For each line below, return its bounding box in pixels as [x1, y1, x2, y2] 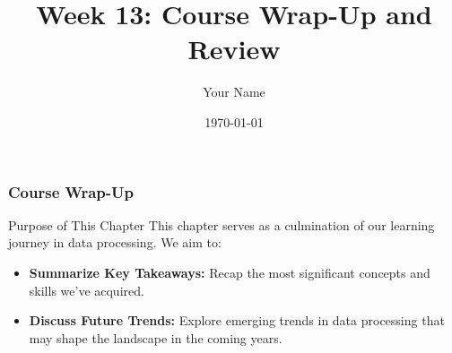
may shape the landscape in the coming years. [29, 328, 282, 347]
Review [187, 30, 281, 67]
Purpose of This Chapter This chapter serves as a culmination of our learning [8, 215, 435, 234]
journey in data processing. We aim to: [8, 233, 222, 252]
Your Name [203, 82, 265, 101]
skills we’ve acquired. [29, 280, 144, 299]
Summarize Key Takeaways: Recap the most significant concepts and [29, 263, 430, 281]
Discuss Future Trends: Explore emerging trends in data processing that [29, 311, 445, 330]
